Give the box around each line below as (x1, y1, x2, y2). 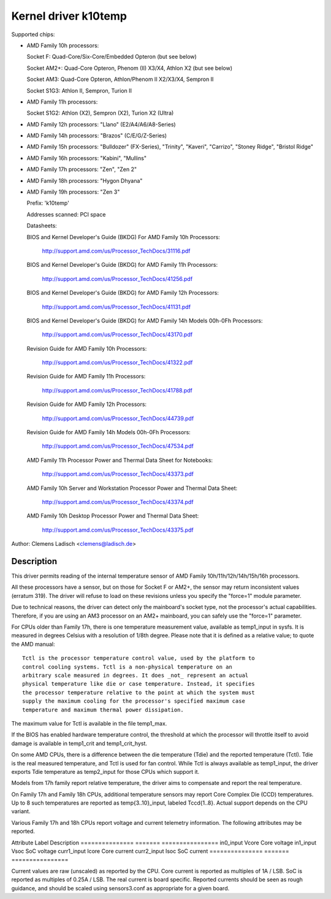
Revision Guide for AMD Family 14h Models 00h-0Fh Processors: (26, 429, 191, 436)
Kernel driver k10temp (11, 9, 127, 23)
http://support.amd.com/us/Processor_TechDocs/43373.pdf (42, 470, 194, 478)
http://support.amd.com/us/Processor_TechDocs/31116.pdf (42, 247, 191, 254)
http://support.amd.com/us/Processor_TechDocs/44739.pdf (42, 415, 194, 422)
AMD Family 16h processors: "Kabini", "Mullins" (26, 154, 147, 162)
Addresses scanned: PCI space (26, 210, 106, 218)
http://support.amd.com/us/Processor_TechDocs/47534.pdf (42, 442, 194, 450)
